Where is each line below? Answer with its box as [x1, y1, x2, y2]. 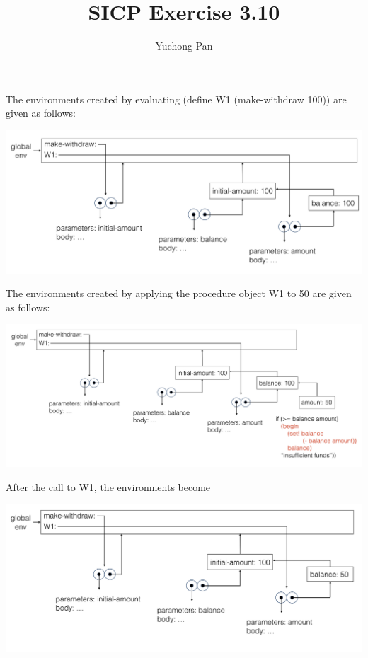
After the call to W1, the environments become [6, 479, 211, 494]
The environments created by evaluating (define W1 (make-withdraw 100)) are [6, 91, 347, 106]
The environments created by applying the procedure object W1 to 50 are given [6, 286, 352, 301]
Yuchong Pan [155, 38, 213, 53]
